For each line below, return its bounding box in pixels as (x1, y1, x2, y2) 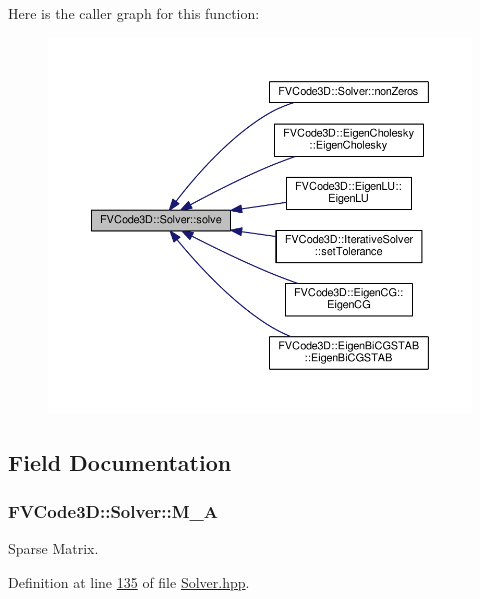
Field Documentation (8, 446, 232, 477)
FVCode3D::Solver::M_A (8, 498, 219, 523)
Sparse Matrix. (8, 538, 99, 559)
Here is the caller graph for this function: (8, 3, 260, 23)
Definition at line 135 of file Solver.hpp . (8, 571, 250, 592)
